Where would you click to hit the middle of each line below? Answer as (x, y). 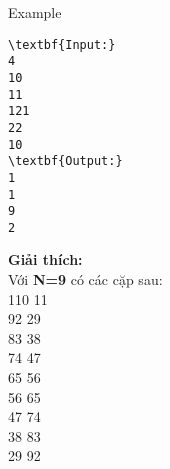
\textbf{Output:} (65, 161)
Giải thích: (45, 259)
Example (35, 12)
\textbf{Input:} (62, 44)
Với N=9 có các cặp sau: (85, 279)
